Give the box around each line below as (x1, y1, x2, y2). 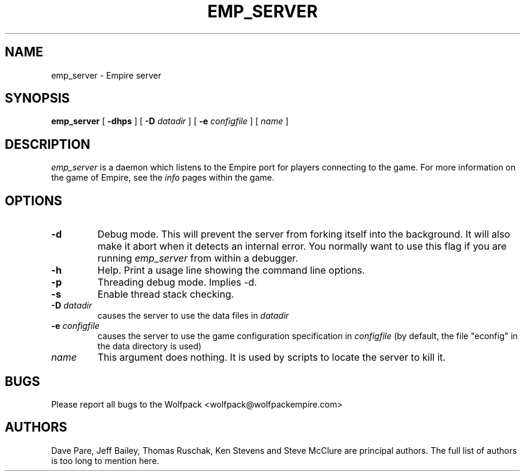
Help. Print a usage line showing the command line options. (97, 264, 365, 277)
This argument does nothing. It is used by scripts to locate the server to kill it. (97, 351, 446, 364)
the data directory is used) (97, 341, 202, 352)
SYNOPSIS (5, 91, 70, 106)
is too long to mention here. (51, 455, 159, 466)
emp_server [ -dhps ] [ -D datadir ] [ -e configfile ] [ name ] (51, 116, 289, 127)
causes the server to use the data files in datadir (97, 310, 289, 321)
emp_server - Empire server (51, 70, 162, 80)
